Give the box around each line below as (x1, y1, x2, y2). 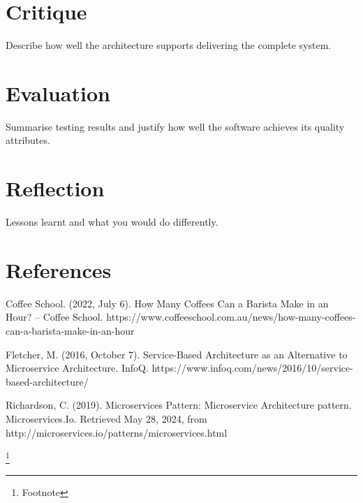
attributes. (6, 133, 50, 147)
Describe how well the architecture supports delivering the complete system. (6, 38, 332, 52)
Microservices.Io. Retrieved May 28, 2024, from (6, 411, 207, 426)
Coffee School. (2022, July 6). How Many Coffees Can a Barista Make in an (6, 296, 329, 310)
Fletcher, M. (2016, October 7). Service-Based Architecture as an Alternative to (6, 347, 348, 361)
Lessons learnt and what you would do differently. (6, 214, 218, 229)
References (6, 255, 112, 284)
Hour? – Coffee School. (6, 309, 103, 324)
